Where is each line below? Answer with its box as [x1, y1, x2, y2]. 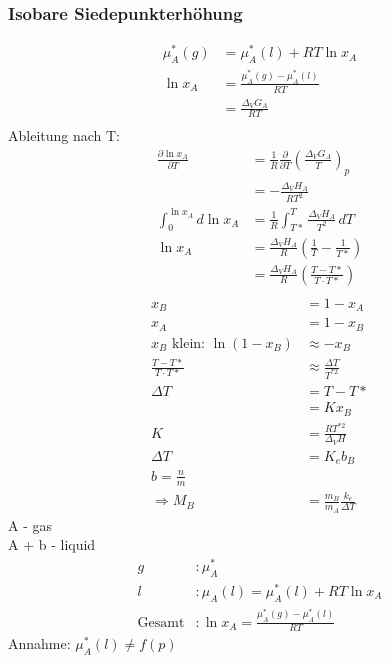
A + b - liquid [8, 534, 96, 555]
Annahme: [8, 633, 71, 654]
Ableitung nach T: [8, 125, 121, 146]
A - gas [8, 514, 53, 535]
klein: [171, 336, 206, 351]
